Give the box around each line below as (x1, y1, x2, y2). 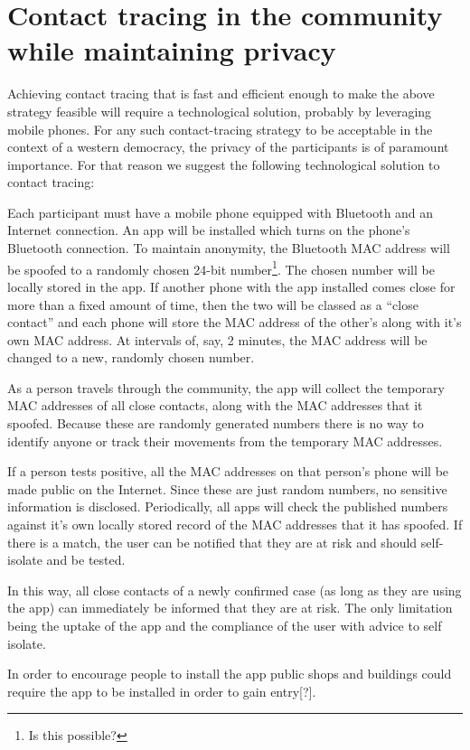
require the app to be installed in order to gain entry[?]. (7, 681, 316, 700)
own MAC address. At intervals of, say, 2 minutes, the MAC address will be (7, 330, 428, 349)
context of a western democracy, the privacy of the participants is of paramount (7, 137, 449, 156)
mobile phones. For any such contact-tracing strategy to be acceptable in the (7, 119, 433, 138)
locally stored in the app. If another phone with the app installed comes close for (7, 277, 456, 295)
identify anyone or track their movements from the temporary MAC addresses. (7, 431, 443, 450)
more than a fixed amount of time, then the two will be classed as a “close (7, 295, 418, 314)
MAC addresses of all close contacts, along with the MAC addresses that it (7, 396, 423, 415)
